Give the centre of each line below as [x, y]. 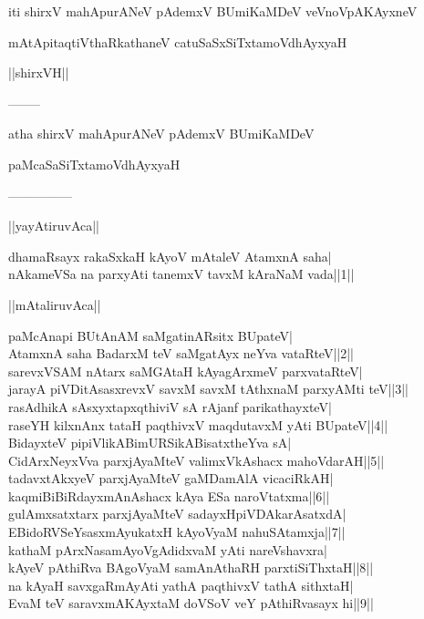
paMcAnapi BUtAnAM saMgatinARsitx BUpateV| [150, 335]
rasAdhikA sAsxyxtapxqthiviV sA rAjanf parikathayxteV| [170, 406]
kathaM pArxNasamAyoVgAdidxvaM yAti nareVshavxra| [168, 549]
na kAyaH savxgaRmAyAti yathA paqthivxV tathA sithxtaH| [181, 585]
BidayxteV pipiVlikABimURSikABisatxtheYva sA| [150, 443]
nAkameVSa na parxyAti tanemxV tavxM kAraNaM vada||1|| [181, 274]
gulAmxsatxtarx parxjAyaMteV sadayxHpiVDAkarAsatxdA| [177, 514]
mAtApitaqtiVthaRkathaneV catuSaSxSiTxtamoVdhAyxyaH [178, 41]
